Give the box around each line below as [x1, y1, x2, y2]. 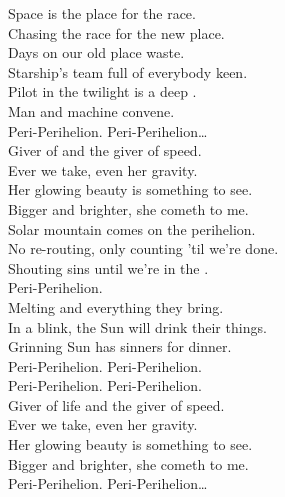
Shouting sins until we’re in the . [8, 257, 209, 278]
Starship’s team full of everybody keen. [8, 61, 248, 82]
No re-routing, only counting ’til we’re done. [8, 238, 279, 259]
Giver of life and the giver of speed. [8, 394, 225, 415]
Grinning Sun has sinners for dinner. [8, 336, 232, 357]
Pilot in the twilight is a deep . [8, 81, 197, 102]
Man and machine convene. [8, 100, 175, 121]
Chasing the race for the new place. [8, 22, 225, 43]
